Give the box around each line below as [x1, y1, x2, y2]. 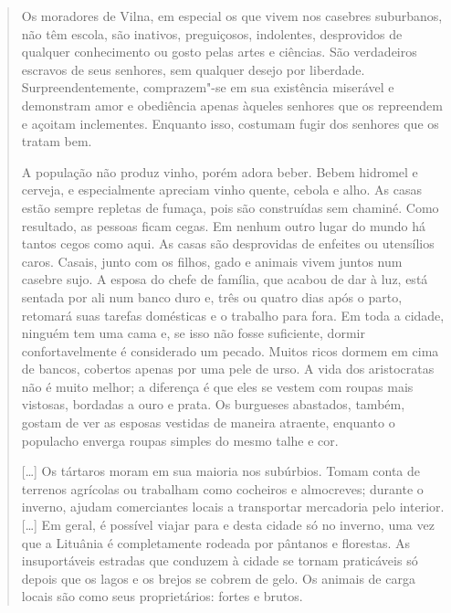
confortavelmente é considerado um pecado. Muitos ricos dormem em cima [21, 341, 439, 360]
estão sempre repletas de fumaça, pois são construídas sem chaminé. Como [21, 197, 439, 217]
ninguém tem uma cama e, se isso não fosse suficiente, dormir [21, 323, 365, 343]
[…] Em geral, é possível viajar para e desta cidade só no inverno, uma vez [21, 515, 435, 534]
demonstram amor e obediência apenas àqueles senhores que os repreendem [21, 95, 443, 114]
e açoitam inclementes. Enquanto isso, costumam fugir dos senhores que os [21, 113, 439, 132]
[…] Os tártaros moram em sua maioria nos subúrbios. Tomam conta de [21, 461, 421, 481]
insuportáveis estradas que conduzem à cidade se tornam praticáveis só [21, 551, 418, 570]
